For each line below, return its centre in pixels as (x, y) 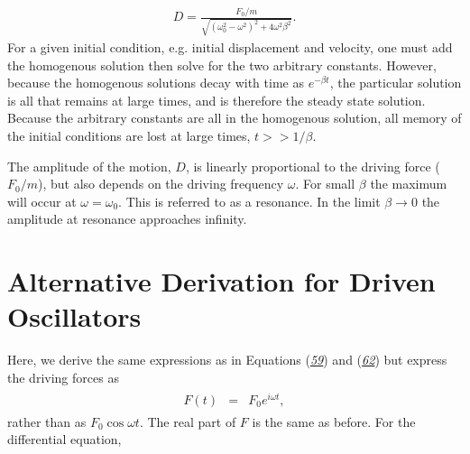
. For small (325, 184)
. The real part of (188, 421)
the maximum (409, 184)
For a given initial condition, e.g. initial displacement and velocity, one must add (230, 47)
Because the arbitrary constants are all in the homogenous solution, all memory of (235, 118)
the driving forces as (63, 377)
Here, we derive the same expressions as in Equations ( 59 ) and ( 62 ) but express (227, 360)
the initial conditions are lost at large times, (129, 136)
